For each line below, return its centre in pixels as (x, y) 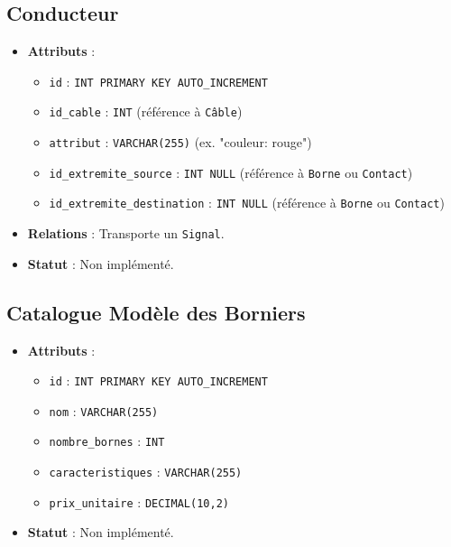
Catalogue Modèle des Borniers (156, 312)
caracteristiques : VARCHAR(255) (146, 472)
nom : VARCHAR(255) (104, 410)
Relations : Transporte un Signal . (126, 233)
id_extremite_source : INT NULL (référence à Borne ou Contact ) (231, 172)
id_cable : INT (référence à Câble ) (146, 111)
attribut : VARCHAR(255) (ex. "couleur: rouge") (180, 142)
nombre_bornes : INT (107, 441)
